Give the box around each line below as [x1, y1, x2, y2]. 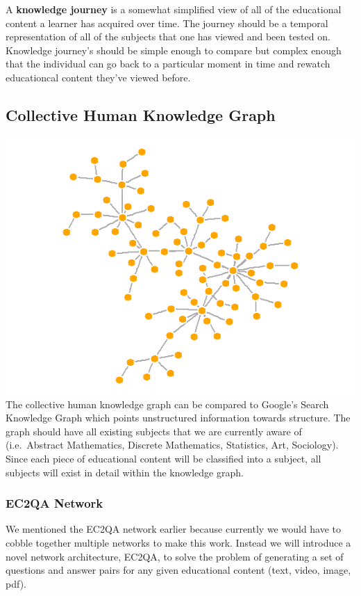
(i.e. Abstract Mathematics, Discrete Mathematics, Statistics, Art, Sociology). [6, 437, 339, 452]
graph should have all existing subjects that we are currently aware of [6, 424, 302, 438]
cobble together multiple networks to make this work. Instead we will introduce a [6, 535, 351, 549]
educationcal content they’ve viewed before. [6, 70, 191, 84]
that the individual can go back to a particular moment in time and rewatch [6, 56, 330, 71]
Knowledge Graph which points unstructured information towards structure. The [6, 410, 351, 425]
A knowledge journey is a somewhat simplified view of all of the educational [6, 2, 342, 16]
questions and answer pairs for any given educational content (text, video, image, [6, 563, 351, 577]
